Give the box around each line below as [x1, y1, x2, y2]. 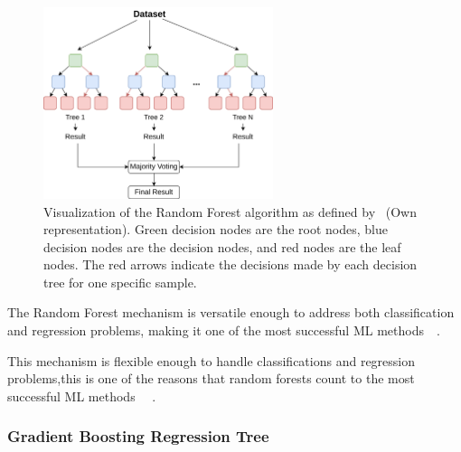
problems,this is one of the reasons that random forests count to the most [7, 369, 415, 388]
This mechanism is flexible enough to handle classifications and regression [7, 351, 416, 370]
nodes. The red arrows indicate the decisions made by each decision [43, 255, 418, 274]
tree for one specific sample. [43, 272, 197, 291]
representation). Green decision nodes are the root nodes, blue [43, 220, 388, 239]
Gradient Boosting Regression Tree [7, 425, 269, 447]
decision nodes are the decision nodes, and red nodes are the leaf [43, 237, 401, 256]
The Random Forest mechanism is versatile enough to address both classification [7, 303, 455, 322]
